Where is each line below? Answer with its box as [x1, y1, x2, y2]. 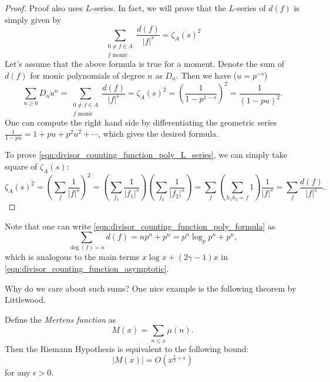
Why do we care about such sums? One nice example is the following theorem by [5, 282, 297, 294]
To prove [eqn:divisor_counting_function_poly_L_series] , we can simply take [5, 148, 287, 161]
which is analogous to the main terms [5, 251, 140, 263]
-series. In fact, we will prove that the [91, 2, 226, 13]
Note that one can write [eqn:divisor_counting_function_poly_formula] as [5, 219, 275, 232]
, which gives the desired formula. [97, 127, 219, 140]
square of [5, 160, 38, 172]
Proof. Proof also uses [5, 2, 83, 13]
